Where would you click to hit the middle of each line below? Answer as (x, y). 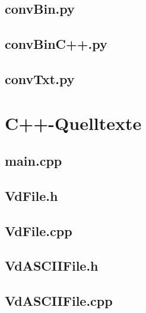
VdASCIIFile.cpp (59, 301)
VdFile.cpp (39, 230)
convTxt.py (40, 78)
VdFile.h (31, 195)
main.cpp (34, 161)
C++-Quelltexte (73, 123)
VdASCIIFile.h (52, 266)
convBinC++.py (56, 44)
